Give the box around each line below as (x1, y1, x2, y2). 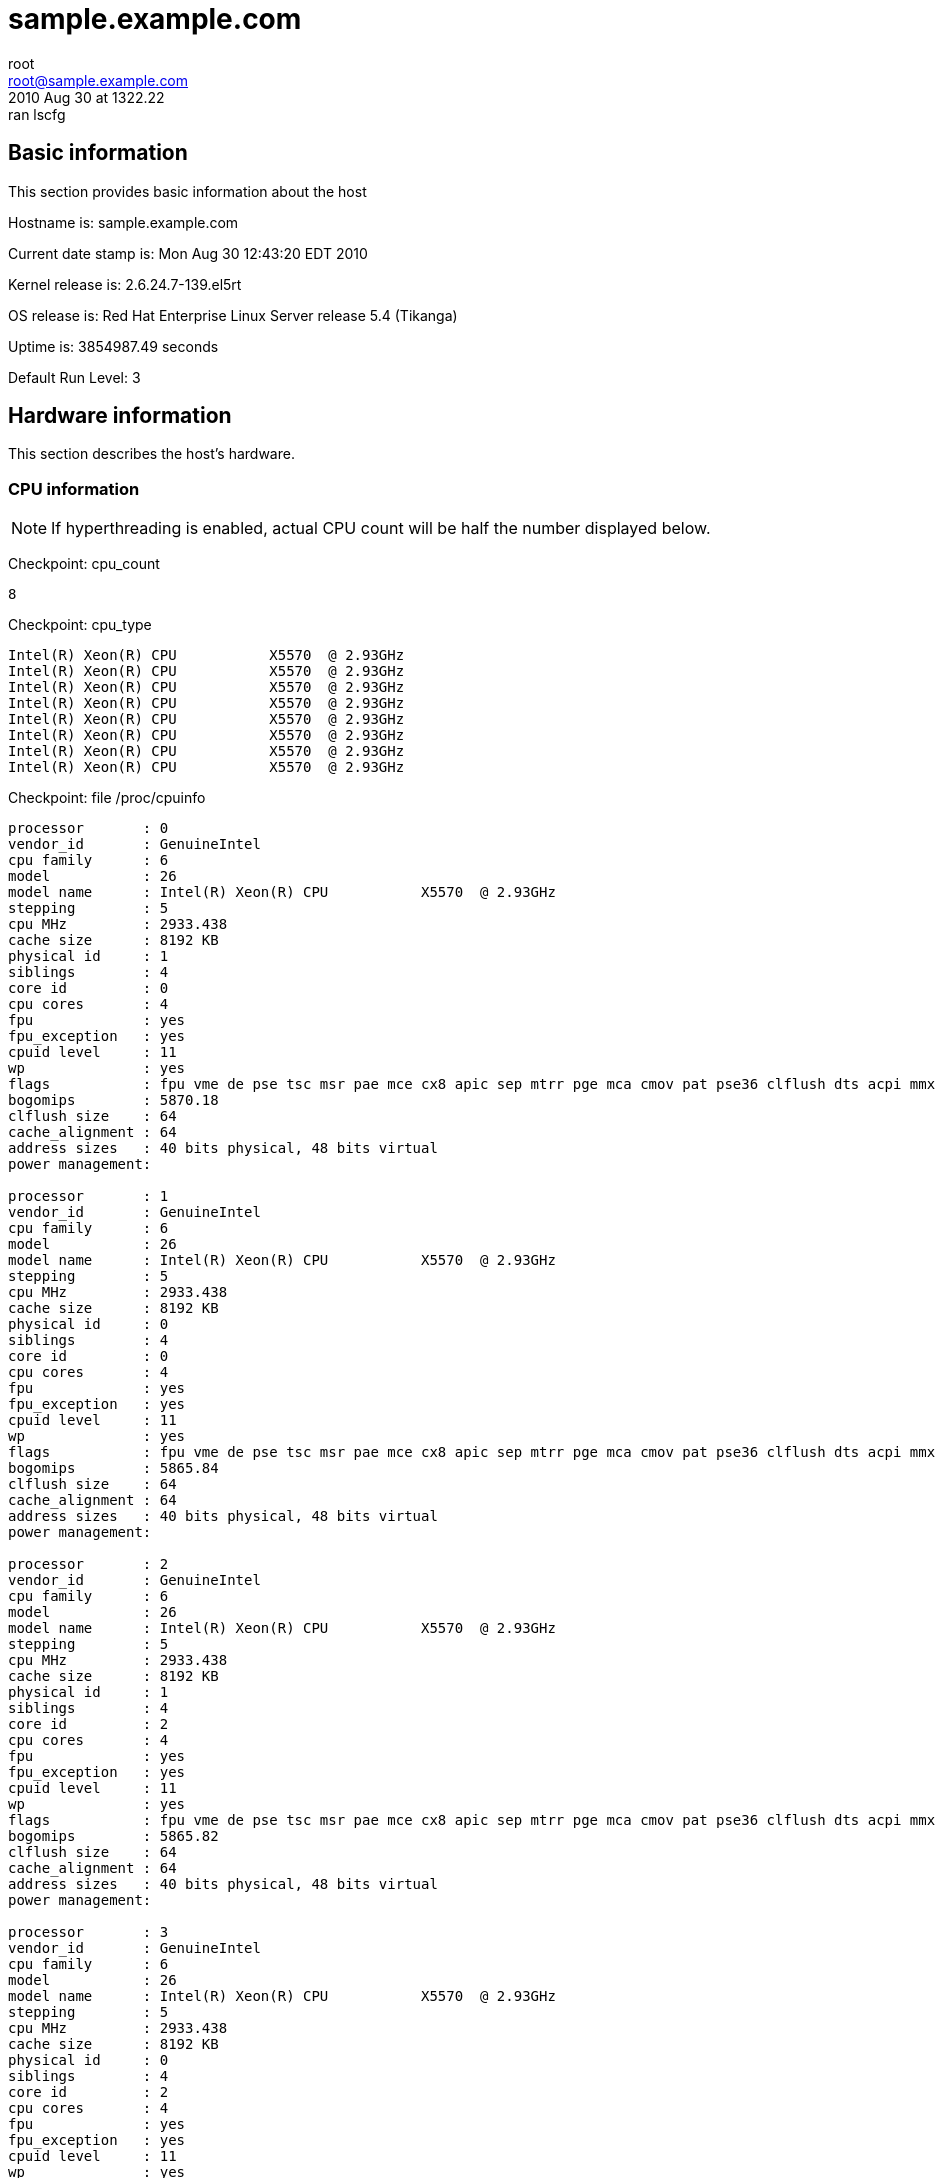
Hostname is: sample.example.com (8, 213, 239, 231)
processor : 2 (8, 1556, 169, 1573)
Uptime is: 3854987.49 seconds (8, 337, 219, 355)
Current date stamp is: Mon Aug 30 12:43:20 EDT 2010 (8, 244, 368, 262)
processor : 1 (8, 1188, 169, 1205)
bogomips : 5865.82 (8, 1828, 219, 1845)
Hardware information (8, 403, 232, 429)
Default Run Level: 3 (8, 368, 141, 386)
